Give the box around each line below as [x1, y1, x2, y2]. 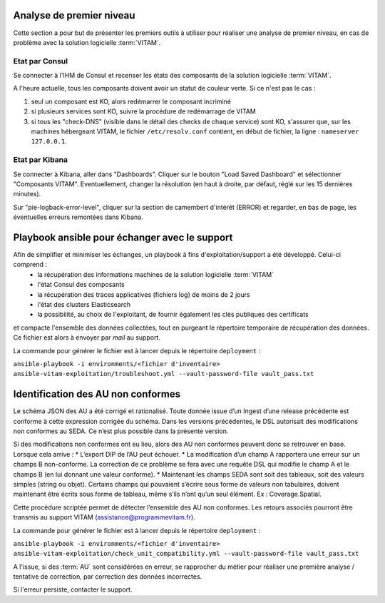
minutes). [13, 190, 41, 198]
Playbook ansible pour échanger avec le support [13, 231, 233, 243]
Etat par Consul [13, 56, 68, 66]
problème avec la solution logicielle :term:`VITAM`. [13, 38, 161, 46]
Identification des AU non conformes [13, 388, 181, 400]
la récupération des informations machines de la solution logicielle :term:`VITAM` [37, 270, 274, 278]
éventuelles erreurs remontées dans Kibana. [13, 213, 143, 221]
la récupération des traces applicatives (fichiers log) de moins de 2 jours [37, 290, 250, 299]
